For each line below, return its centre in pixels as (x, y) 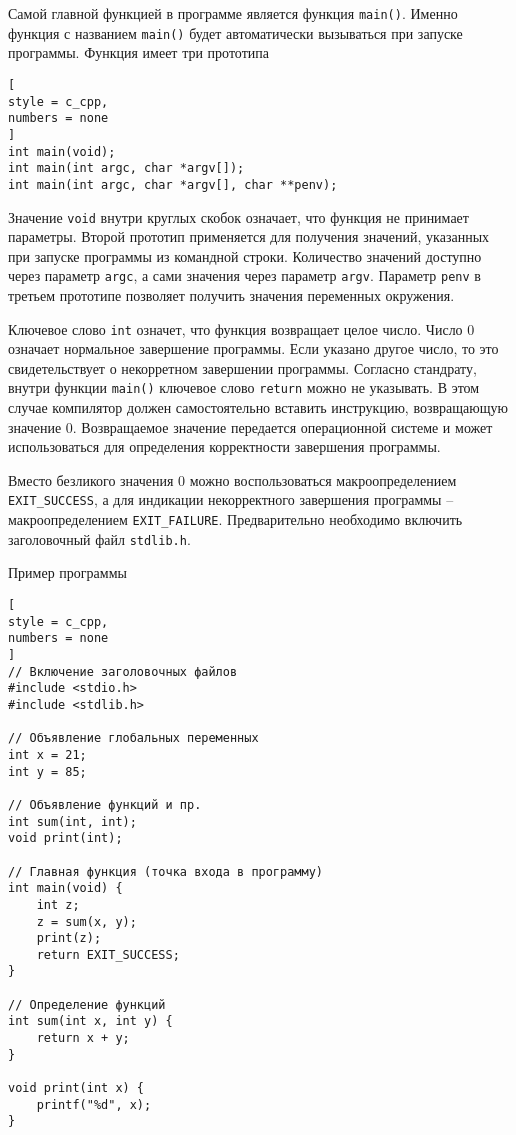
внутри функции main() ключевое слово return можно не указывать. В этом (244, 387)
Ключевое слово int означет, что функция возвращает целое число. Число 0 (241, 328)
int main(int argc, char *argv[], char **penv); (173, 184)
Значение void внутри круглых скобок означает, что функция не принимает (238, 216)
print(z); (69, 938)
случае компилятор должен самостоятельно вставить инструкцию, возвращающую (258, 407)
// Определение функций (87, 1004)
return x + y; (83, 1038)
